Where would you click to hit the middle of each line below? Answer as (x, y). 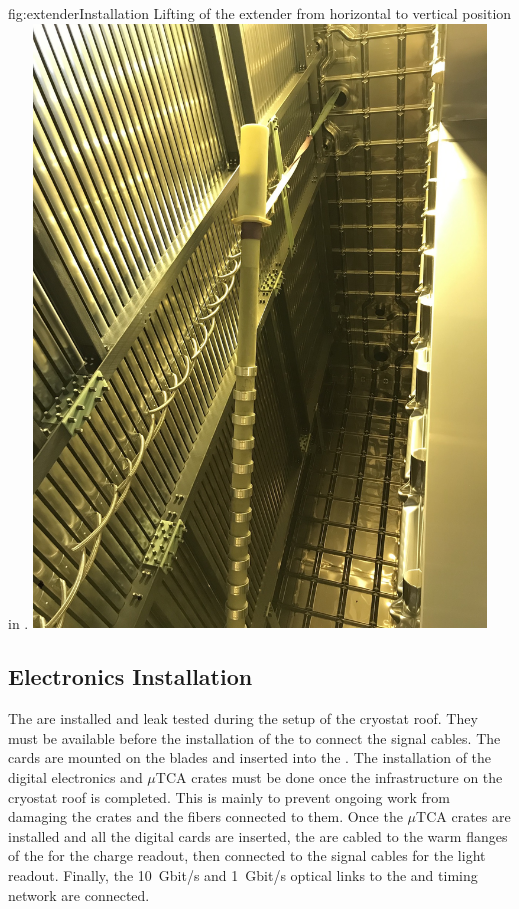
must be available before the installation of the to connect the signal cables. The (254, 737)
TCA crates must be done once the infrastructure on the (329, 776)
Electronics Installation (130, 676)
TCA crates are (463, 816)
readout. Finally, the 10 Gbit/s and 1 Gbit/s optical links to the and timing (243, 874)
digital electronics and (75, 776)
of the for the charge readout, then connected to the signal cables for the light (247, 855)
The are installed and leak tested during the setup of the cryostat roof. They (243, 718)
